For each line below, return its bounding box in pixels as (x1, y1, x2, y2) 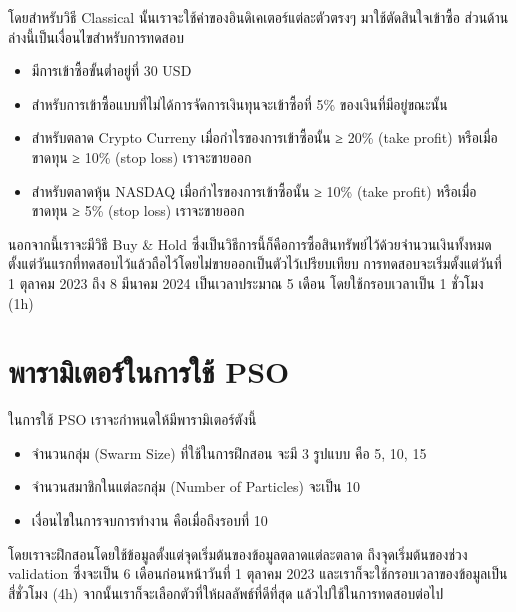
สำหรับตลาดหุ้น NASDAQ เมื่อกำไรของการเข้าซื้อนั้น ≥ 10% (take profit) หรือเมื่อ (31, 180, 477, 201)
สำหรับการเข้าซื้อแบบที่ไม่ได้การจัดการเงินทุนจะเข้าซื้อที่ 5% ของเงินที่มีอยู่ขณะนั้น (31, 93, 448, 114)
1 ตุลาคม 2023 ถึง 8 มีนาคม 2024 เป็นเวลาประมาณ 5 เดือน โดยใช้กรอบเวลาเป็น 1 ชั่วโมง (8, 272, 484, 293)
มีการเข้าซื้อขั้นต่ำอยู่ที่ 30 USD (31, 60, 192, 81)
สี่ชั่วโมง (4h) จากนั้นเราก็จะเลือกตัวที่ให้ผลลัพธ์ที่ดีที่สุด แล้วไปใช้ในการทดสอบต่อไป (8, 582, 444, 603)
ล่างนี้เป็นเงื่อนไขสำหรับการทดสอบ (8, 26, 184, 47)
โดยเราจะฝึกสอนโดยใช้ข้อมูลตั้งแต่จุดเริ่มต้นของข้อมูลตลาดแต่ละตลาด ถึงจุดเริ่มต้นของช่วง (8, 543, 468, 564)
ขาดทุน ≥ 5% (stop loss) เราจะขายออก (31, 200, 245, 221)
